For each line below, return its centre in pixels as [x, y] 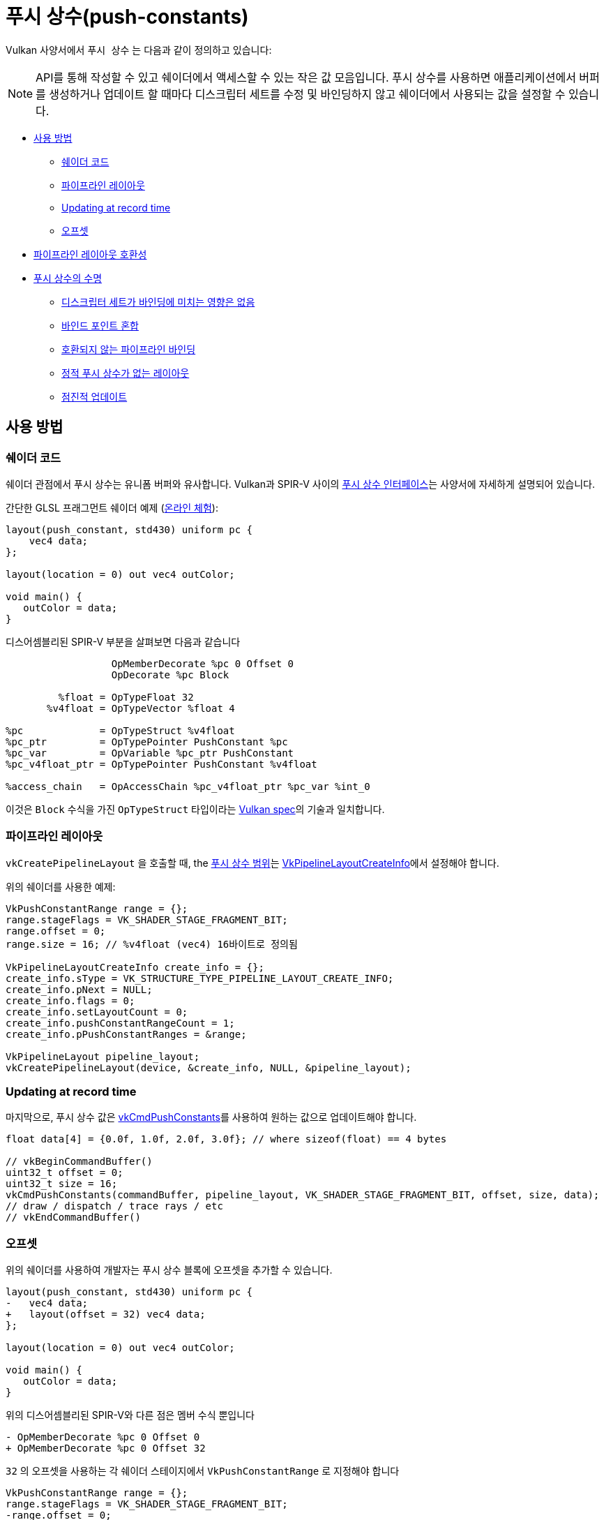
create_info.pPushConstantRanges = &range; [126, 1034]
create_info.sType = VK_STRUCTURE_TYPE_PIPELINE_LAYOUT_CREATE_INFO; [200, 978]
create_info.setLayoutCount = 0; [97, 1012]
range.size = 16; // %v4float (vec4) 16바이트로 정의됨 [152, 944]
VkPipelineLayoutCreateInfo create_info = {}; [135, 967]
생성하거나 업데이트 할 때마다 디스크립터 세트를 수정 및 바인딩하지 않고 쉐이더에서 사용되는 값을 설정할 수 [307, 94]
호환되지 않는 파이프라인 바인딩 [129, 349]
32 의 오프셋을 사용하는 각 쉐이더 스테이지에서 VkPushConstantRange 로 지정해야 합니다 [203, 1471]
